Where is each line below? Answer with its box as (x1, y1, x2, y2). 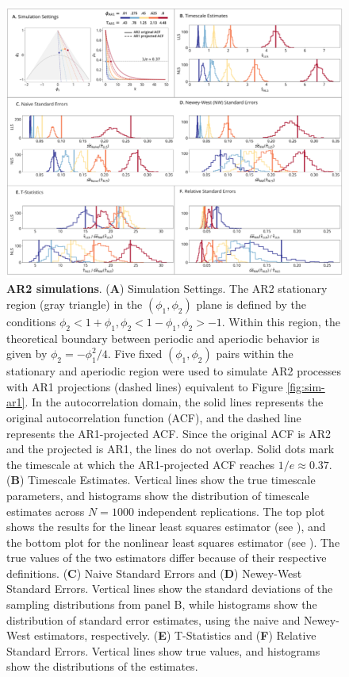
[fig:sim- (286, 378, 325, 394)
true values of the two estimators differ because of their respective (6, 549, 327, 566)
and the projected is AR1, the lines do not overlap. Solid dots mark (6, 440, 335, 457)
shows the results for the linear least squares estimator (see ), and (6, 518, 326, 535)
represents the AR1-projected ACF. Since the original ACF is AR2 (6, 425, 332, 441)
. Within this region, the (221, 313, 340, 329)
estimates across (6, 502, 85, 519)
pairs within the (216, 345, 293, 362)
